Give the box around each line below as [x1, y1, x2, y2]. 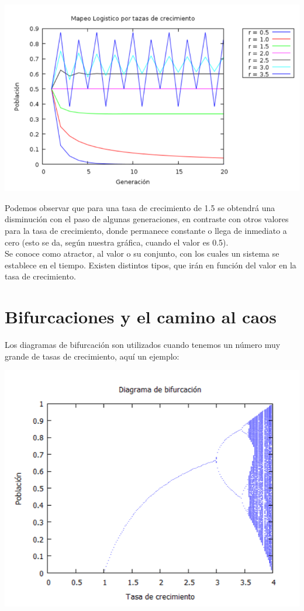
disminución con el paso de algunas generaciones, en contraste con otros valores [5, 213, 289, 225]
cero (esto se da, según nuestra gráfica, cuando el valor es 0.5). [5, 236, 229, 248]
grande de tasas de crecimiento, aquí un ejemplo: [5, 350, 179, 362]
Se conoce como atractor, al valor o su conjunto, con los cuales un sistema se [5, 247, 279, 260]
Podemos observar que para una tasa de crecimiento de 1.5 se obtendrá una [5, 201, 275, 213]
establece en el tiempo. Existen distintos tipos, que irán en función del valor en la [5, 258, 296, 271]
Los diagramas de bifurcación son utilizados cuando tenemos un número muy [5, 339, 281, 351]
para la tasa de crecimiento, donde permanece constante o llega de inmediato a [5, 224, 287, 236]
